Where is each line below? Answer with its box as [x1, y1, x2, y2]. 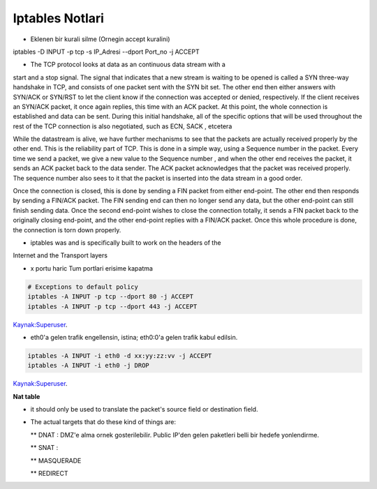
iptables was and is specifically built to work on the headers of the [30, 238, 221, 247]
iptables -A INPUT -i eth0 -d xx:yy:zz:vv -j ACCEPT [27, 352, 212, 359]
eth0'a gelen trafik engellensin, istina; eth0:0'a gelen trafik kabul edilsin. [30, 333, 238, 341]
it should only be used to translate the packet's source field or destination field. [30, 405, 258, 414]
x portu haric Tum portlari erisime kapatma [30, 264, 154, 272]
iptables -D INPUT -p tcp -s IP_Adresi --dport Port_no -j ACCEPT [13, 47, 200, 56]
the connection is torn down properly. [13, 225, 121, 234]
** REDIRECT [30, 469, 68, 477]
